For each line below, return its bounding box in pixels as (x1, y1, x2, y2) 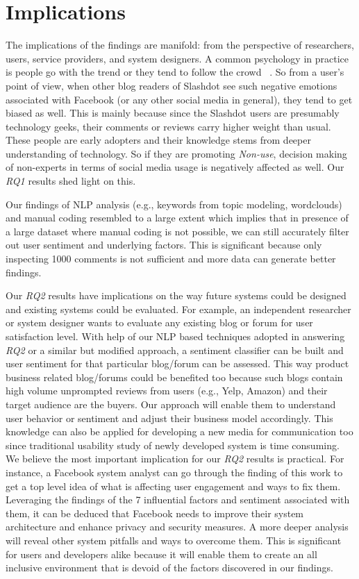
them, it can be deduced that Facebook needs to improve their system (6, 505, 304, 520)
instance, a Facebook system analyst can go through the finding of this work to (6, 464, 343, 479)
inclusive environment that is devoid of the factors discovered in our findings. (6, 560, 333, 575)
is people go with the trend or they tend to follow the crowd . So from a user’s (6, 65, 344, 79)
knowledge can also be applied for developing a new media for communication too (6, 424, 353, 439)
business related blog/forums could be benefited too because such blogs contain (6, 369, 343, 384)
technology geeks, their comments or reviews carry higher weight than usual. (6, 119, 331, 133)
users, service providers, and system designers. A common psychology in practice (6, 51, 349, 65)
